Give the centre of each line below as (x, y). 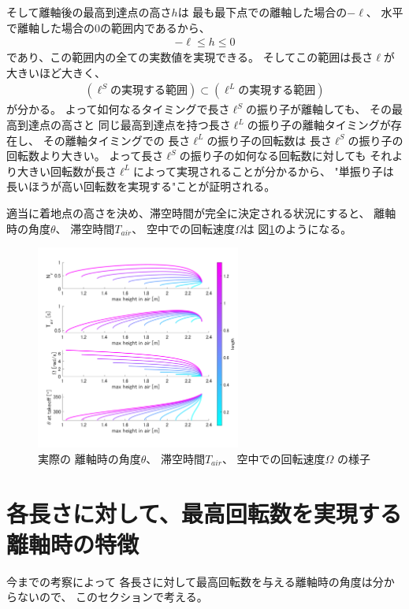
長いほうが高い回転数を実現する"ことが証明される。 (141, 186)
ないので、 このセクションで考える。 (112, 597)
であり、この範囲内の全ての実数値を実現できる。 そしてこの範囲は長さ (190, 57)
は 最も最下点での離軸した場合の (262, 12)
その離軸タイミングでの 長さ (117, 140)
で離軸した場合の (50, 27)
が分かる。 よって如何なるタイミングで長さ (118, 109)
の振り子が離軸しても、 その (319, 109)
